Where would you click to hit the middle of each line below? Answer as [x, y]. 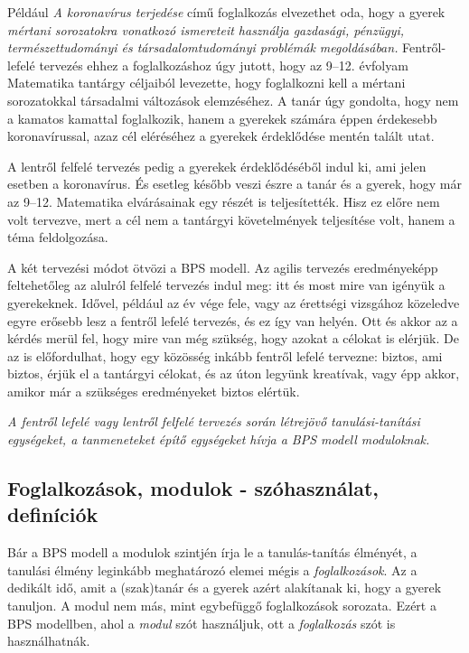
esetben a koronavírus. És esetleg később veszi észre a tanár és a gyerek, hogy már [235, 184]
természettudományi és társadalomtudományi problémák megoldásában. [203, 47]
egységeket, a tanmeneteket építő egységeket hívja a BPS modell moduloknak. [219, 439]
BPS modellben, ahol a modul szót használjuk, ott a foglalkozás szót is [202, 623]
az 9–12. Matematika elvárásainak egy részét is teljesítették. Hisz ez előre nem [224, 201]
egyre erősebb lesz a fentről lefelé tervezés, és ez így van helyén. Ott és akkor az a [233, 320]
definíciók [53, 514]
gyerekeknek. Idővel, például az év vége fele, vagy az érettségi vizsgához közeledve [234, 302]
